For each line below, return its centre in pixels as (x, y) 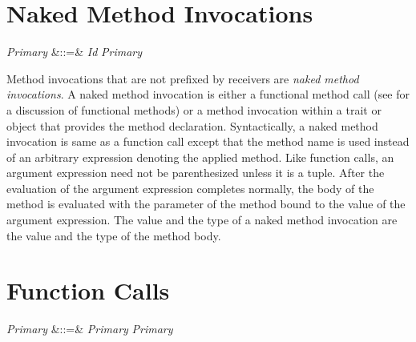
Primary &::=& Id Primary (75, 52)
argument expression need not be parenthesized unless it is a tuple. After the (196, 173)
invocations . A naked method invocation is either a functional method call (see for (208, 94)
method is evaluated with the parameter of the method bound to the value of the (206, 204)
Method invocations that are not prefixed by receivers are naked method (183, 78)
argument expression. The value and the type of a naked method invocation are (202, 220)
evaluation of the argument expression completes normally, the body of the (190, 188)
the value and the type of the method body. (114, 235)
